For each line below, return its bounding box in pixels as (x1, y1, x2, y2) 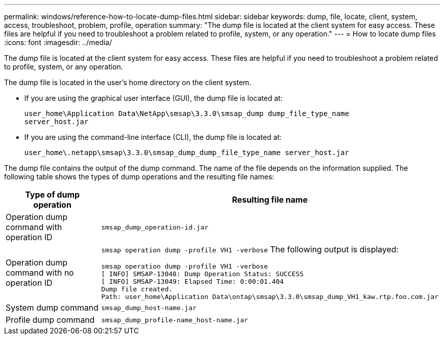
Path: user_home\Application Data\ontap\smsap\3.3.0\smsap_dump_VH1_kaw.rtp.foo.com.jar (101, 293, 438, 300)
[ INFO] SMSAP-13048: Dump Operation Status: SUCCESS (101, 270, 304, 278)
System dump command (6, 303, 99, 313)
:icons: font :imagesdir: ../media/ (4, 38, 112, 47)
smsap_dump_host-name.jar (101, 304, 197, 312)
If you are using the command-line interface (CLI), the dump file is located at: (24, 133, 282, 141)
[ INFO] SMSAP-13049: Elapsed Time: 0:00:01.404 (101, 278, 284, 285)
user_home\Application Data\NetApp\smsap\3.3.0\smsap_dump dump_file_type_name (24, 109, 349, 118)
